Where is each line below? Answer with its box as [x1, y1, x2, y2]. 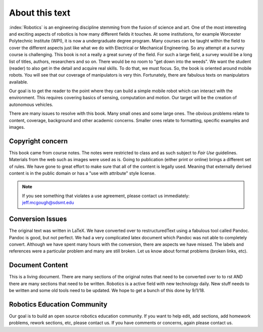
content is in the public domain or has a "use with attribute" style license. [9, 170, 156, 176]
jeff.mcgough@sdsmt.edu [22, 200, 74, 206]
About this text [9, 7, 71, 18]
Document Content [9, 261, 68, 270]
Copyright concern [9, 137, 68, 145]
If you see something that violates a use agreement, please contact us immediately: [22, 193, 190, 199]
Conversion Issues [9, 215, 67, 223]
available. [9, 79, 29, 85]
